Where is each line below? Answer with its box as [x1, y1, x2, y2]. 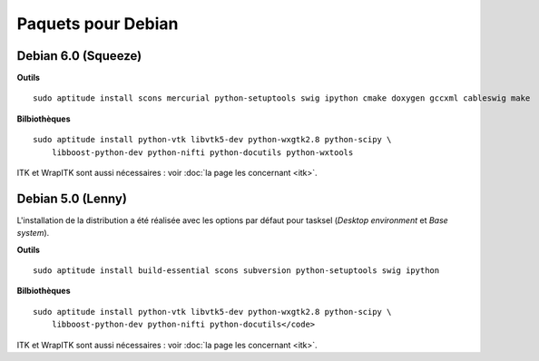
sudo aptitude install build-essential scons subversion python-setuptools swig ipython [33, 266, 440, 276]
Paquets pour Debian [16, 14, 179, 34]
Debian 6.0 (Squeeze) [16, 48, 142, 63]
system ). [16, 228, 50, 239]
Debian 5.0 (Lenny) [16, 190, 127, 206]
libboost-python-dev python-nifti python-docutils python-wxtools [51, 147, 354, 158]
